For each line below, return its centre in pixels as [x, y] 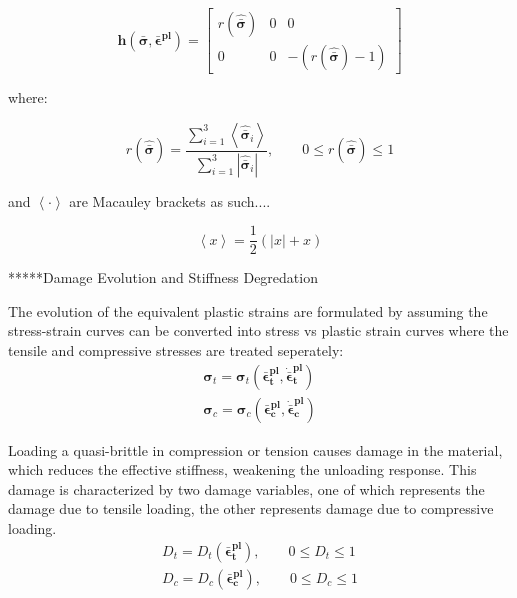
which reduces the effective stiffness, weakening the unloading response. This [242, 469]
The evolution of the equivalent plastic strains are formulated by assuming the [248, 310]
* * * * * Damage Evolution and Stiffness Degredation [163, 277]
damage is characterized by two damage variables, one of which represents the [246, 488]
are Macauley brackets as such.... [170, 200]
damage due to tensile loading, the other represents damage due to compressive [251, 508]
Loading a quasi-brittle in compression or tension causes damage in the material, [255, 449]
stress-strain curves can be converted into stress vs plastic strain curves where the [258, 330]
